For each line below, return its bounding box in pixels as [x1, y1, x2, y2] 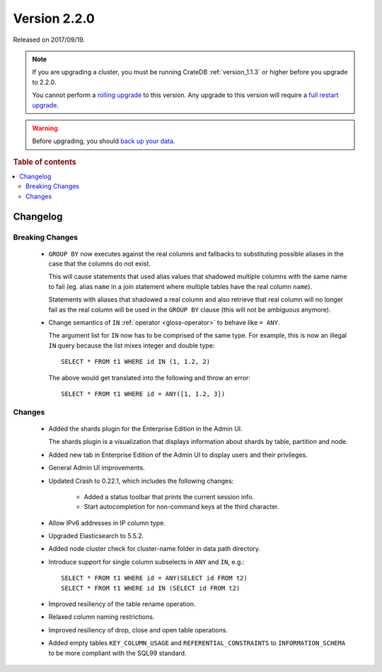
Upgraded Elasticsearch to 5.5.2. [48, 532, 144, 540]
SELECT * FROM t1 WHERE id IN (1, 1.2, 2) [61, 358, 211, 366]
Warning [32, 124, 58, 132]
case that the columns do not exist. [48, 259, 151, 268]
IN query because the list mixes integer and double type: [48, 341, 215, 350]
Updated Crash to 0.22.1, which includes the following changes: [48, 477, 234, 485]
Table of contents [13, 156, 77, 166]
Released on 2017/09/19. [13, 35, 85, 44]
